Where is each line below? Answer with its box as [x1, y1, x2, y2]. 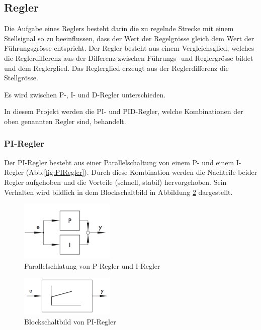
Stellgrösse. [4, 72, 38, 83]
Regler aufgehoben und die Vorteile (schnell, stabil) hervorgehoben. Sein [4, 176, 227, 187]
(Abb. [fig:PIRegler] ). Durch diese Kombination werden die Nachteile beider [26, 167, 257, 177]
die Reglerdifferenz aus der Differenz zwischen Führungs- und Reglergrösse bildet [4, 52, 253, 63]
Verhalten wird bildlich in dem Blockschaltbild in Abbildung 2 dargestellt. [4, 186, 233, 197]
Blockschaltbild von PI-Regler [24, 316, 116, 326]
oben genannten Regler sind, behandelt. [4, 116, 126, 126]
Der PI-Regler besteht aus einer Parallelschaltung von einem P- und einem [4, 157, 234, 167]
